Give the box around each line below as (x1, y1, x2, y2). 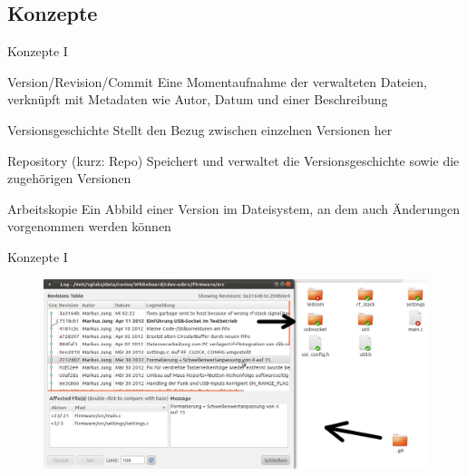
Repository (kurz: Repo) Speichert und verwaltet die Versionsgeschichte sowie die (7, 151, 460, 170)
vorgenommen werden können (7, 217, 171, 236)
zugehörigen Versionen (7, 169, 131, 188)
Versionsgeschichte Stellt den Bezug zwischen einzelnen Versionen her (7, 120, 393, 139)
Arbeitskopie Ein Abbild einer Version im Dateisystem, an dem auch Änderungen (7, 199, 461, 218)
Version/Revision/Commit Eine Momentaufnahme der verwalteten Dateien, (7, 72, 427, 91)
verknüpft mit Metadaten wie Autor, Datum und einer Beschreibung (7, 90, 388, 109)
